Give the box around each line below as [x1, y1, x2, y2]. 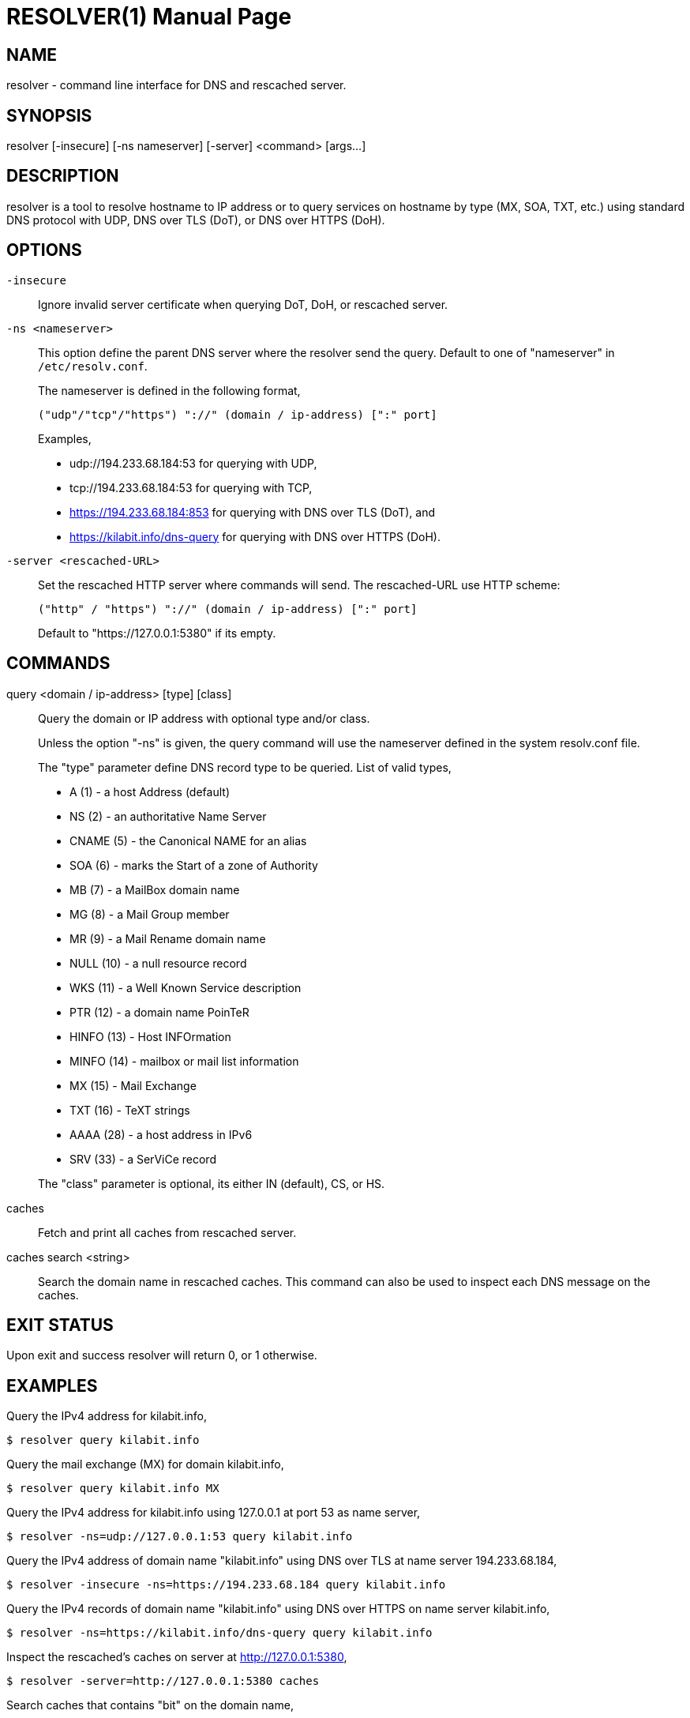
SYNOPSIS [6, 105, 92, 126]
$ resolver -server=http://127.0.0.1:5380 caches [6, 1675, 320, 1688]
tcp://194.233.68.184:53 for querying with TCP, [69, 480, 313, 494]
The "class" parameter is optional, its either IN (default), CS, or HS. [38, 1176, 385, 1190]
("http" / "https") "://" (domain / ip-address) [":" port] [38, 602, 418, 615]
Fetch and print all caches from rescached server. [38, 1225, 297, 1239]
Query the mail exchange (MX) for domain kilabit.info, [6, 1457, 284, 1472]
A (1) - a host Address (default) [69, 784, 230, 799]
